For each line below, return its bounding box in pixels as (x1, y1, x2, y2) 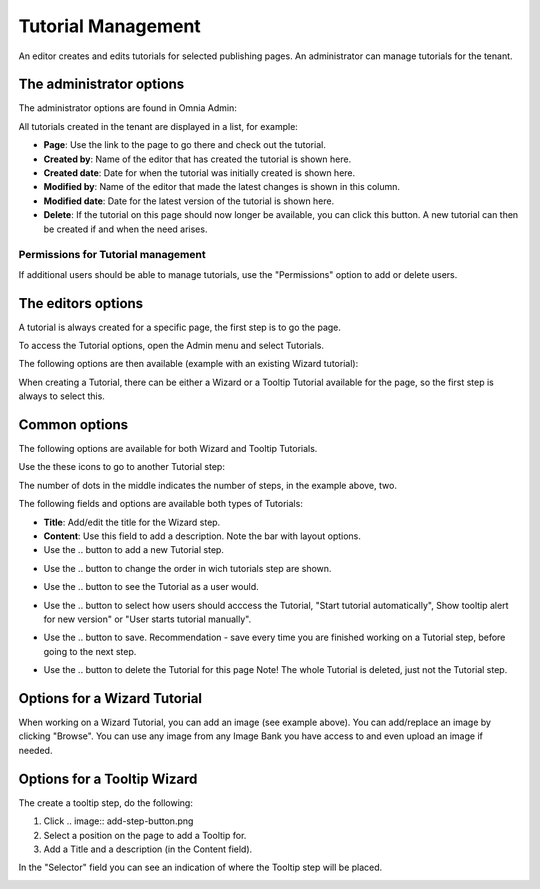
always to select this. (18, 390, 105, 402)
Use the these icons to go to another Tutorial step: (18, 461, 225, 473)
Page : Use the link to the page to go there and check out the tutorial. (43, 139, 327, 151)
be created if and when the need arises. (43, 223, 208, 235)
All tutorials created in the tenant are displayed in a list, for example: (18, 120, 299, 132)
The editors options (18, 295, 144, 312)
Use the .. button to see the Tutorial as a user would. (43, 581, 259, 593)
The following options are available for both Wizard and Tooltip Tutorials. (18, 443, 318, 455)
